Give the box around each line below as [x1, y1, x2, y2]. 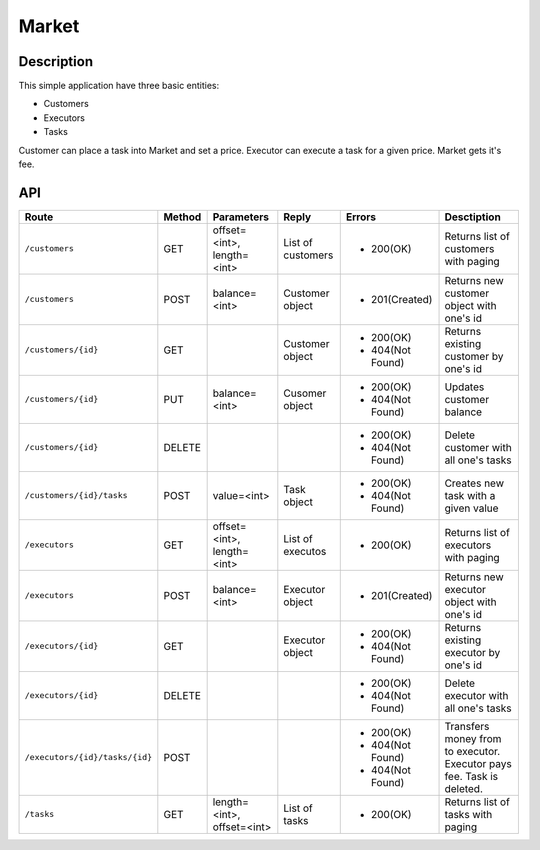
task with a [444, 488, 496, 502]
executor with [444, 688, 509, 702]
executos [283, 544, 327, 558]
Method [163, 210, 202, 224]
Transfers [444, 719, 490, 733]
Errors [345, 210, 377, 224]
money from [444, 731, 502, 745]
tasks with [444, 807, 493, 821]
